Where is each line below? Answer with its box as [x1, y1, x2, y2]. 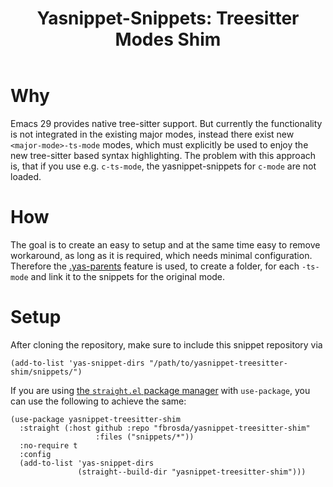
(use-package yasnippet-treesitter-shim [10, 414, 182, 424]
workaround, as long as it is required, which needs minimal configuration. [10, 249, 313, 261]
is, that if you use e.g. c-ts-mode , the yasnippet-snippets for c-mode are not [10, 160, 317, 172]
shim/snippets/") [10, 367, 83, 377]
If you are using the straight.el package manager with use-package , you [10, 384, 311, 396]
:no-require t [19, 440, 78, 451]
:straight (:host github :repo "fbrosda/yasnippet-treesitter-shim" [19, 423, 311, 433]
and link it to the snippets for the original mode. [30, 270, 226, 282]
